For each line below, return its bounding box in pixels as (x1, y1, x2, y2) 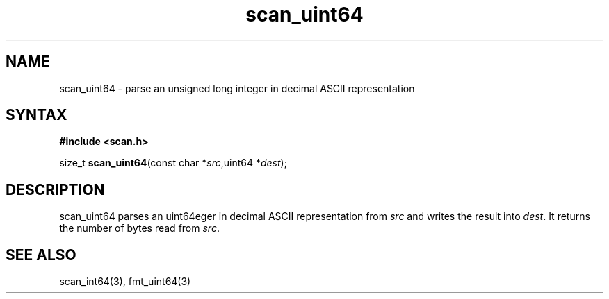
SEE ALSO (6, 246, 76, 264)
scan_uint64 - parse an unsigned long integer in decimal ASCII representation (59, 82, 415, 94)
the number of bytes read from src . (59, 222, 220, 234)
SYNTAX (6, 106, 67, 124)
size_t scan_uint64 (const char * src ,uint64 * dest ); (59, 157, 287, 169)
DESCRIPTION (6, 180, 105, 198)
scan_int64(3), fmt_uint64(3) (59, 275, 191, 288)
